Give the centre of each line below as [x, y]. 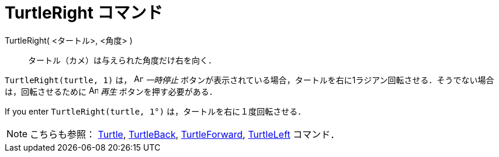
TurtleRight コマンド [84, 13]
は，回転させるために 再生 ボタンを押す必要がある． [111, 91]
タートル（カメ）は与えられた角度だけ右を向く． [122, 60]
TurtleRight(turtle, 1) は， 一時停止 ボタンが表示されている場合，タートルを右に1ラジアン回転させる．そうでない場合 [249, 80]
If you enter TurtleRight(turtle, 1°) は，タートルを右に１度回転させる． [155, 111]
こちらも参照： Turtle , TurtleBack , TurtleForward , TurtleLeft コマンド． [185, 134]
